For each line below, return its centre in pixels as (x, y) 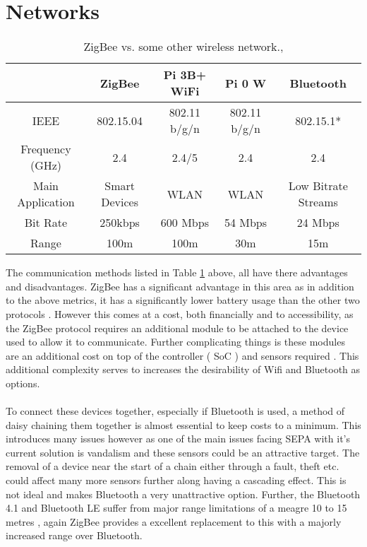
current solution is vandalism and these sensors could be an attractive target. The (183, 452)
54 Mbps (246, 223)
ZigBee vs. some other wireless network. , (183, 47)
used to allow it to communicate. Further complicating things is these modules (175, 342)
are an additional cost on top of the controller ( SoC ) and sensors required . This (182, 355)
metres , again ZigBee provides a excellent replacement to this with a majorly (174, 521)
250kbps (120, 223)
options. (23, 383)
